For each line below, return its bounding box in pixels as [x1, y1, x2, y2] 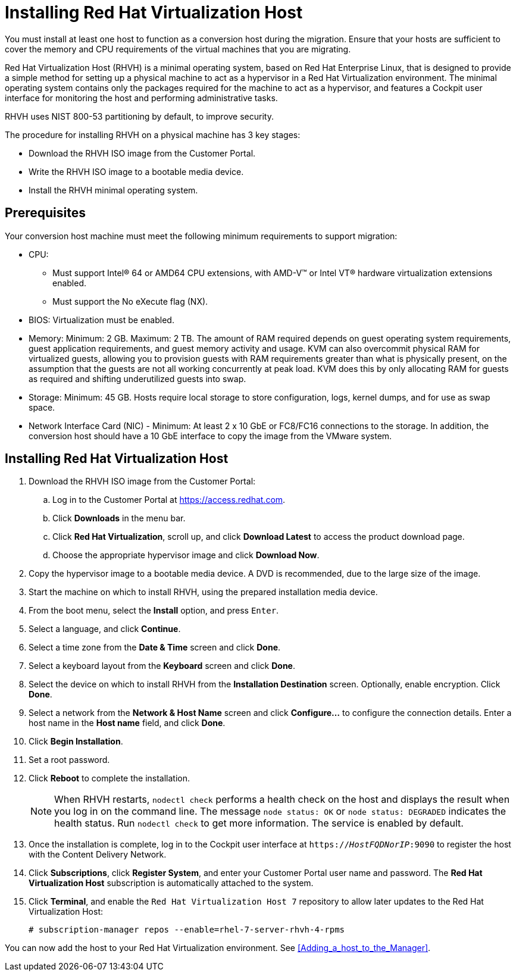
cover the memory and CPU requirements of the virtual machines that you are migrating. [5, 43, 351, 54]
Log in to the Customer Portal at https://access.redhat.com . [52, 495, 286, 505]
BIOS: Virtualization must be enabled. [29, 314, 174, 325]
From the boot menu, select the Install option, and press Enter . [29, 605, 279, 616]
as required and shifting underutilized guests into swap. [29, 373, 246, 384]
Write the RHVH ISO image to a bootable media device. [29, 166, 244, 177]
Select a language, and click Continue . [29, 624, 181, 634]
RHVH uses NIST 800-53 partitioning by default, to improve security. [5, 111, 274, 121]
